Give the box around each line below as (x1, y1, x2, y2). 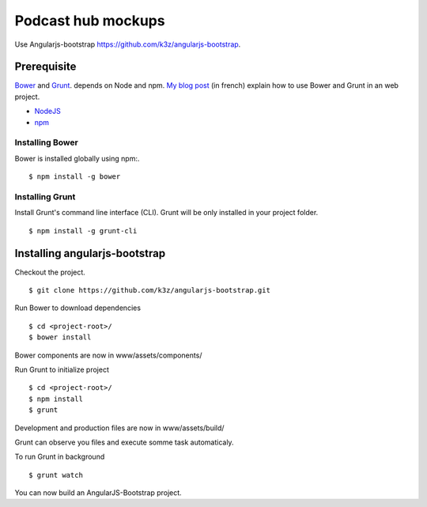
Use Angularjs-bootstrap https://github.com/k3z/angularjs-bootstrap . (14, 40, 241, 49)
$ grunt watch (28, 471, 83, 479)
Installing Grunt (14, 191, 76, 202)
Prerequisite (14, 60, 77, 74)
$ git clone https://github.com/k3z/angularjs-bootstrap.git (28, 286, 270, 294)
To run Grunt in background (14, 452, 105, 462)
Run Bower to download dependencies (14, 303, 142, 312)
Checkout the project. (14, 267, 86, 277)
